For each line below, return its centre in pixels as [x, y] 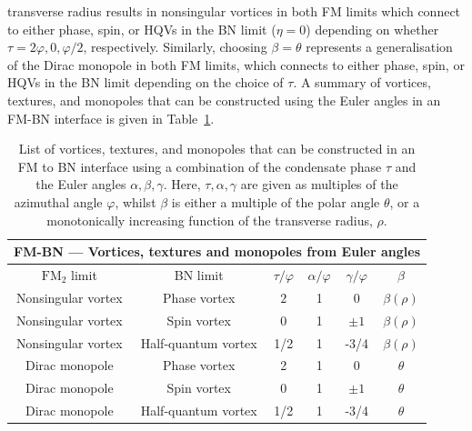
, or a [405, 201]
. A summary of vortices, [362, 82]
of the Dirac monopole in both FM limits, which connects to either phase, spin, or [236, 64]
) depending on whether [372, 29]
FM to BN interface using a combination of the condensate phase [200, 166]
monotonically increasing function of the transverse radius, [210, 220]
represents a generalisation [379, 47]
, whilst [136, 201]
